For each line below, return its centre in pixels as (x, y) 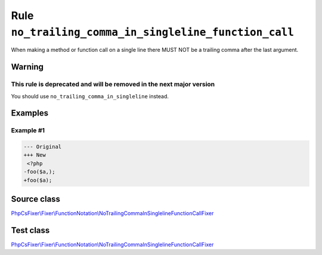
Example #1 (28, 130)
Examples (30, 113)
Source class (36, 199)
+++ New (35, 155)
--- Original (43, 147)
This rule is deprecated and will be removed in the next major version (113, 85)
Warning (27, 67)
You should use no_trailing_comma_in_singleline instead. (90, 96)
